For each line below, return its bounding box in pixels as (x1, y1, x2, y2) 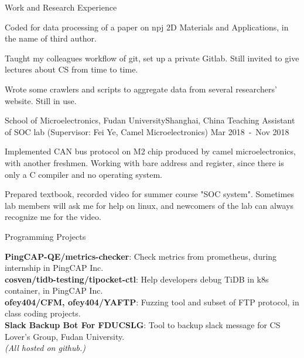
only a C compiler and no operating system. (5, 168, 162, 180)
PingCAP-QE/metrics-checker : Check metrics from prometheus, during (5, 250, 277, 262)
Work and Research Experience (5, 1, 117, 13)
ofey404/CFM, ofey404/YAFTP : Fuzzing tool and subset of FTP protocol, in (5, 295, 299, 308)
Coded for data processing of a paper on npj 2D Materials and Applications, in (5, 20, 289, 33)
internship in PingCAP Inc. (5, 261, 104, 274)
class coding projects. (5, 307, 81, 319)
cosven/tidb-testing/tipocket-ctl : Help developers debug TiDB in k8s (5, 273, 269, 285)
